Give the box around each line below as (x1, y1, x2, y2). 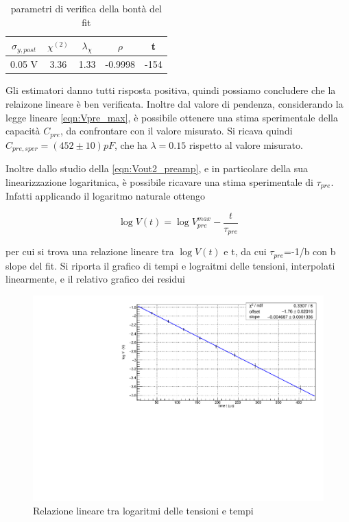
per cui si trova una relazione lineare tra (5, 244, 174, 259)
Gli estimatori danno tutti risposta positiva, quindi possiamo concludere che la (5, 83, 336, 97)
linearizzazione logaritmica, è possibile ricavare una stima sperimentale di (5, 174, 313, 189)
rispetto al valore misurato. (189, 137, 303, 152)
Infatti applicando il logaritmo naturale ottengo (5, 189, 206, 203)
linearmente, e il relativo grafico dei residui (5, 272, 185, 286)
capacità (5, 123, 40, 138)
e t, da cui (224, 244, 267, 259)
